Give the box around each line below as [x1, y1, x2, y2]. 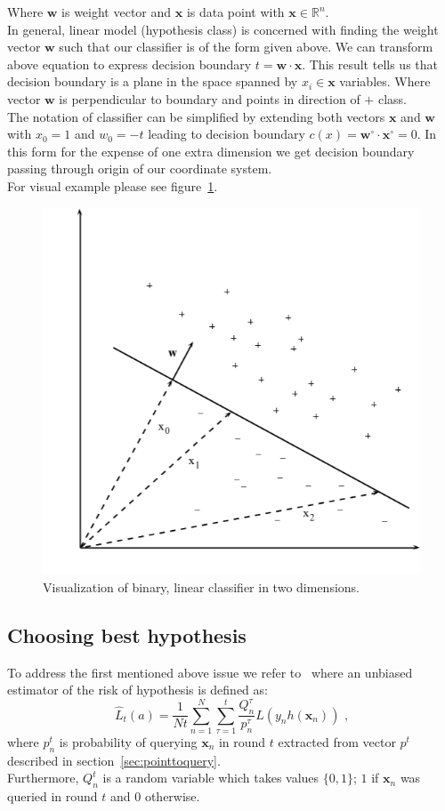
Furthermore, [7, 768, 79, 787]
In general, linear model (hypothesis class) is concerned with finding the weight [7, 20, 439, 38]
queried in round [7, 787, 98, 806]
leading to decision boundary [148, 124, 305, 143]
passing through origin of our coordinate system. [7, 159, 272, 178]
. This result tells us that [302, 54, 438, 73]
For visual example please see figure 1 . [7, 176, 218, 195]
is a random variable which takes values [102, 768, 320, 787]
